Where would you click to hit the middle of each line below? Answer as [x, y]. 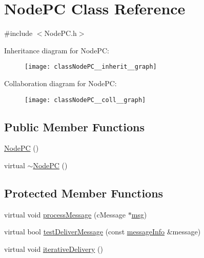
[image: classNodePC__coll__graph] [85, 100]
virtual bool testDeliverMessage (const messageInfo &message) [103, 232]
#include [18, 33]
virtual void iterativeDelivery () [54, 249]
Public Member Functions [74, 126]
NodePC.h [60, 33]
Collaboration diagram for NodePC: [60, 83]
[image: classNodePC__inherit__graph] [91, 67]
